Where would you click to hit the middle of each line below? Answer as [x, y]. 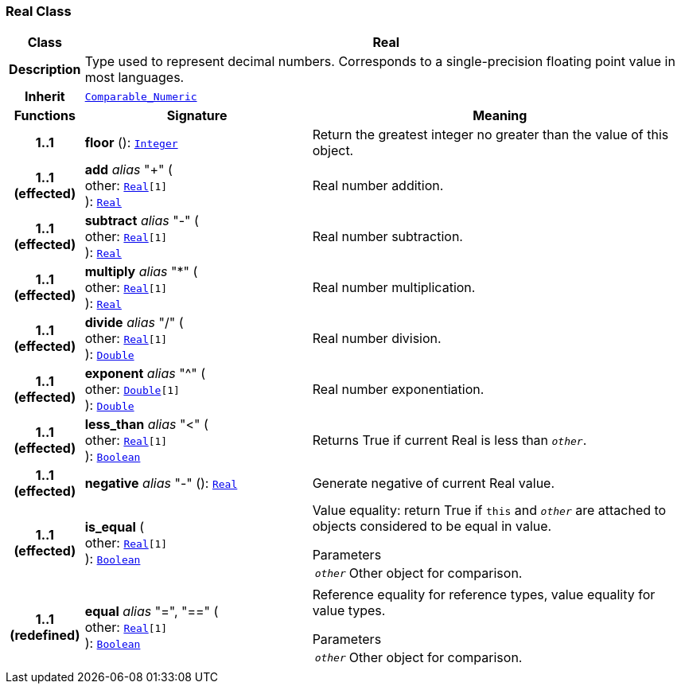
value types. [349, 611]
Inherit [45, 97]
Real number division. [377, 339]
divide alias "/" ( [134, 323]
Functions [45, 116]
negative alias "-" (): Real [161, 483]
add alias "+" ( [128, 170]
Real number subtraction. [387, 237]
